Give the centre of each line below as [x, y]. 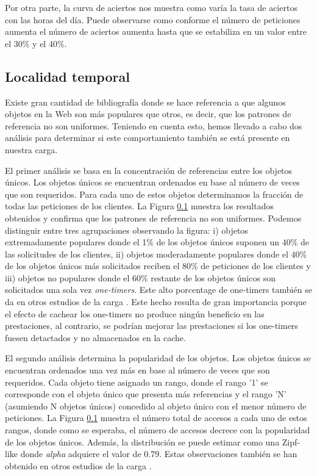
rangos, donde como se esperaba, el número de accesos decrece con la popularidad [158, 430]
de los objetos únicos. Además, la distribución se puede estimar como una [142, 442]
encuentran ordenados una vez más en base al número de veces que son [137, 370]
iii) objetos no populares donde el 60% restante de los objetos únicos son [140, 277]
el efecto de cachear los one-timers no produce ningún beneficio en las [135, 313]
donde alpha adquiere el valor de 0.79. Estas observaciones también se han [159, 454]
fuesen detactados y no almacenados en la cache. [95, 337]
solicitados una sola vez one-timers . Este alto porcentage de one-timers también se [158, 290]
